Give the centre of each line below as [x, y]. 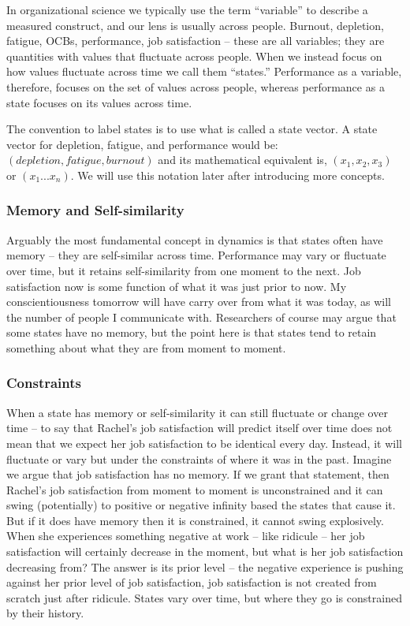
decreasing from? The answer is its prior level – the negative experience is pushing [205, 566]
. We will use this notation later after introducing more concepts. [227, 175]
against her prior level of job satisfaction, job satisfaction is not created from [192, 582]
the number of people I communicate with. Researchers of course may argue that [201, 317]
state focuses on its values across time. [99, 102]
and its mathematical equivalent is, [242, 160]
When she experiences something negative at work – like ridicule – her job [186, 536]
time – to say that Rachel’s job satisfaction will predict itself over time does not [199, 428]
